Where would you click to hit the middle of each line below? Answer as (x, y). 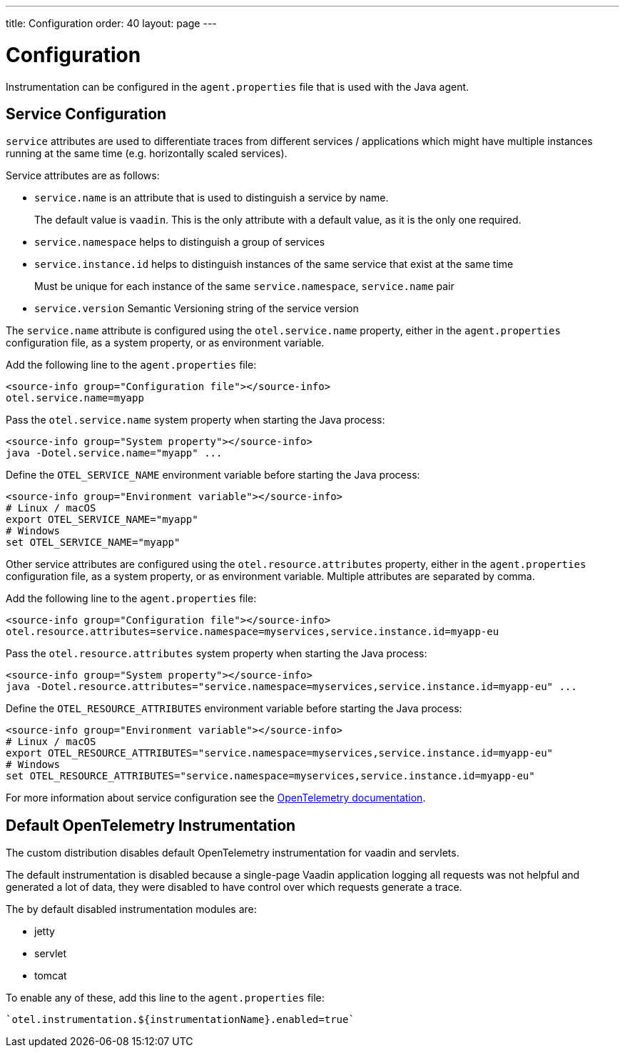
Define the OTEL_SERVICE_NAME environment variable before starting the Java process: (213, 475)
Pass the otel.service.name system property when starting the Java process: (195, 420)
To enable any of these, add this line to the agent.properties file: (165, 998)
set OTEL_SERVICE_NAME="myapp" (93, 543)
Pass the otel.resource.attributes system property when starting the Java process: (217, 654)
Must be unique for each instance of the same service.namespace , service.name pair (244, 286)
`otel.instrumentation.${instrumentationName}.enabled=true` (180, 1020)
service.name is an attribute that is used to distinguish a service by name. (212, 198)
